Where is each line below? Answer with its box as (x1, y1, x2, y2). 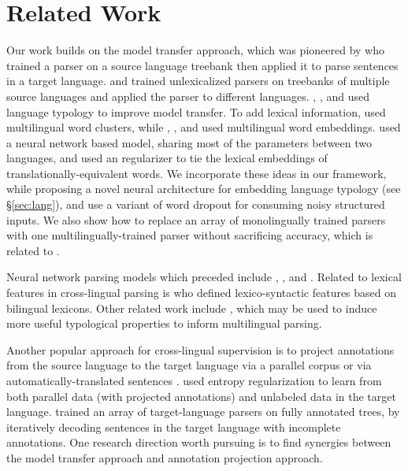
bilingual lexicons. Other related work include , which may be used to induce (6, 299, 377, 316)
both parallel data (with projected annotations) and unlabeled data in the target (6, 388, 396, 404)
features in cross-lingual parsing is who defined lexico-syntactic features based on (6, 284, 397, 301)
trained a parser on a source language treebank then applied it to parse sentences (6, 57, 399, 73)
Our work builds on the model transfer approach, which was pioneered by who (6, 42, 384, 58)
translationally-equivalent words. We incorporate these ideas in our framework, (6, 165, 387, 181)
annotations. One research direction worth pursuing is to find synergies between (6, 434, 391, 451)
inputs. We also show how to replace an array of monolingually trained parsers (6, 211, 386, 228)
